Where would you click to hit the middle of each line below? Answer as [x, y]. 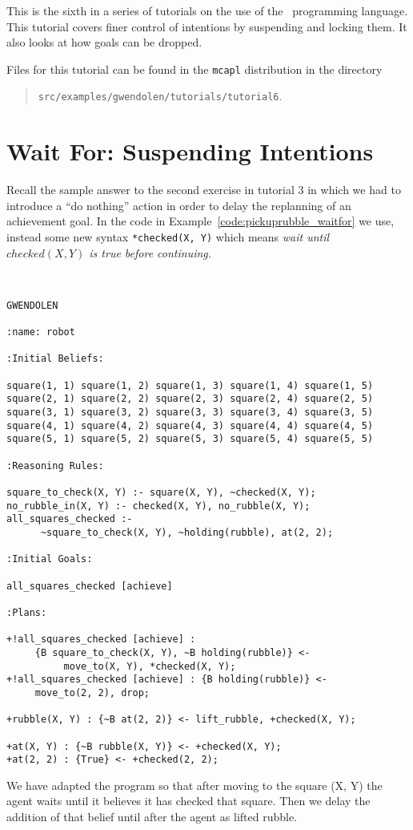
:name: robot [41, 332]
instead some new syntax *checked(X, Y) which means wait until [168, 237]
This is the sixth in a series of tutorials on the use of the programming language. [207, 10]
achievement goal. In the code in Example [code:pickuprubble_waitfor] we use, [200, 221]
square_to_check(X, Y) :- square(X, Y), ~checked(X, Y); [161, 493]
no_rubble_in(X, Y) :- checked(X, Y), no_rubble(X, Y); [158, 506]
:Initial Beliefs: [55, 359]
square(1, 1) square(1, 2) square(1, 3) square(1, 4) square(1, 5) [190, 385]
